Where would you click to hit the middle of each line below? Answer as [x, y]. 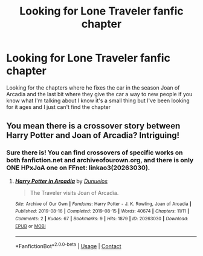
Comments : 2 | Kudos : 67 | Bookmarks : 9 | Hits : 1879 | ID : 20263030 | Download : [101, 218]
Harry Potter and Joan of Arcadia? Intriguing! [93, 135]
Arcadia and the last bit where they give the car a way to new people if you [99, 94]
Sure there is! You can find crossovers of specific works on [95, 153]
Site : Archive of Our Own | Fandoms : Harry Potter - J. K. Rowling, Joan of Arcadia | [103, 204]
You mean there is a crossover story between [93, 126]
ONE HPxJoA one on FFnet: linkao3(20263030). [78, 168]
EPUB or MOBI [31, 226]
